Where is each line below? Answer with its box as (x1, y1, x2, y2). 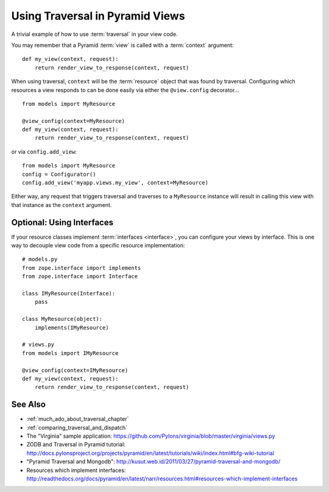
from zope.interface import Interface (22, 273, 138, 280)
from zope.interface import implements (22, 264, 141, 271)
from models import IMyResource (22, 350, 119, 356)
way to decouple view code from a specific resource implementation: (11, 242, 185, 249)
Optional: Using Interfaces (11, 217, 114, 228)
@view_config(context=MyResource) (22, 118, 125, 124)
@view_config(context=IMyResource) (22, 367, 129, 374)
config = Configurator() (22, 170, 96, 178)
